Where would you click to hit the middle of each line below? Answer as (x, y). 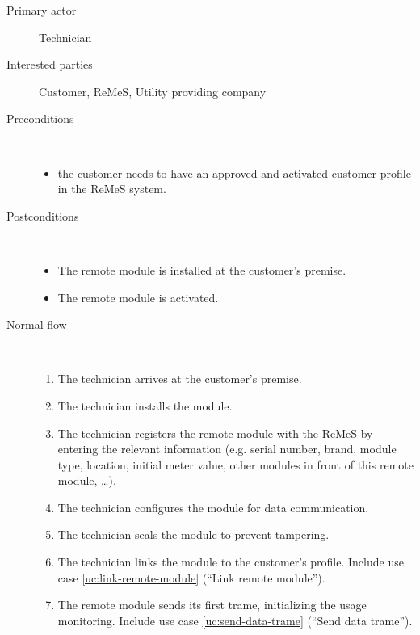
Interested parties (50, 64)
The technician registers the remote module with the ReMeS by (215, 433)
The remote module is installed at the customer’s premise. (202, 269)
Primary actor (42, 10)
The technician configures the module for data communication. (213, 507)
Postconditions (43, 215)
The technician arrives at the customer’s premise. (180, 378)
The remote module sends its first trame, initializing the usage (212, 605)
